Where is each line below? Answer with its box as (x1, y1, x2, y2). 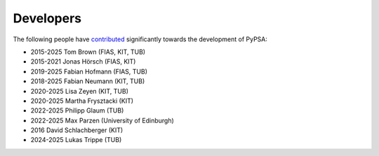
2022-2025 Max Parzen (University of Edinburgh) (30, 116, 175, 125)
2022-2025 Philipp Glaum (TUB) (30, 106, 124, 115)
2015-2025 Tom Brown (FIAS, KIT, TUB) (30, 48, 146, 56)
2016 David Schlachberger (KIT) (30, 126, 124, 134)
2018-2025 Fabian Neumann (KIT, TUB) (30, 77, 145, 85)
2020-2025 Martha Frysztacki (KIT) (30, 97, 133, 105)
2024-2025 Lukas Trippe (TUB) (30, 136, 122, 144)
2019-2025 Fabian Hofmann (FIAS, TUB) (30, 67, 147, 76)
